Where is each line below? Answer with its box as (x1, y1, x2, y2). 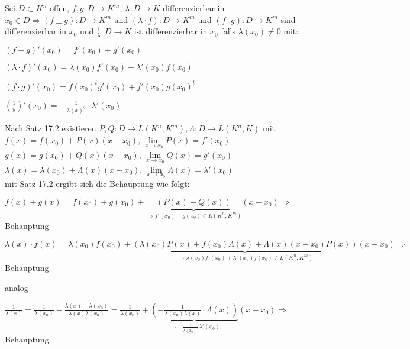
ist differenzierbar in (134, 25, 208, 37)
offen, (50, 2, 70, 14)
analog (5, 281, 28, 293)
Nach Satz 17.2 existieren (5, 122, 96, 134)
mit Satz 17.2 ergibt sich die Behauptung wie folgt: (5, 177, 190, 190)
